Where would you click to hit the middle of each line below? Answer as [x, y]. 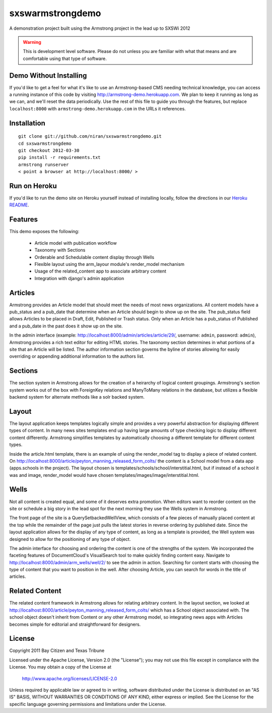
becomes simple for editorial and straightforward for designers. [75, 624]
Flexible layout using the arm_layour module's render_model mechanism [110, 264]
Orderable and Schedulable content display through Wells [94, 257]
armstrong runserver [44, 164]
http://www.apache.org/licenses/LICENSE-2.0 [70, 678]
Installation [27, 123]
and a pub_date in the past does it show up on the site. [66, 326]
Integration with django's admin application [79, 278]
